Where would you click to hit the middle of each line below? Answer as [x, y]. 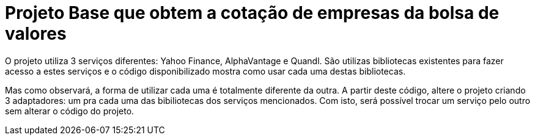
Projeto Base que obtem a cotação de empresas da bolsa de [252, 13]
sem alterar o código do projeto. [70, 111]
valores [36, 34]
